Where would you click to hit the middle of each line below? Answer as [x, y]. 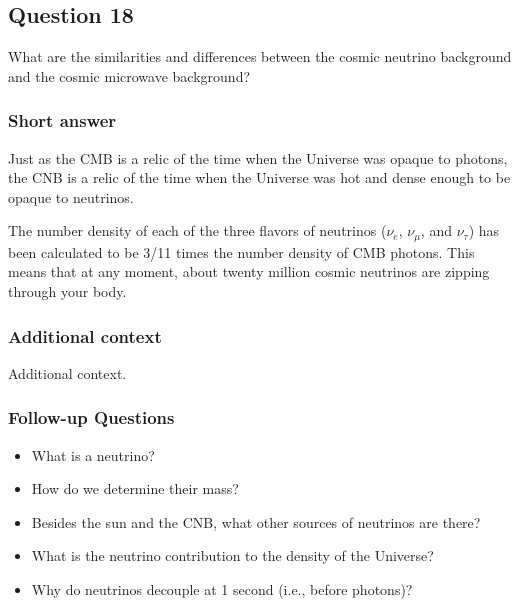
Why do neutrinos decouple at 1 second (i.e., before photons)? [222, 589]
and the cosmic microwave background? [129, 75]
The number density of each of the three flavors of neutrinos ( [197, 230]
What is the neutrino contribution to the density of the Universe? [232, 555]
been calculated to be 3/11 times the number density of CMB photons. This [241, 251]
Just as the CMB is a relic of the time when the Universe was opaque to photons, [258, 157]
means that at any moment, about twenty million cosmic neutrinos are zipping [249, 271]
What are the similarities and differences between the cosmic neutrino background [260, 56]
